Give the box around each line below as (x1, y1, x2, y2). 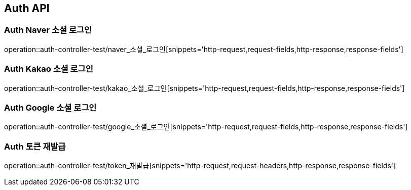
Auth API (4, 2, 50, 15)
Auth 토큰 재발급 (4, 141, 66, 152)
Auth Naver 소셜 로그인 (4, 25, 92, 35)
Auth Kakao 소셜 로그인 (4, 64, 93, 74)
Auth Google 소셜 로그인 (4, 102, 97, 113)
